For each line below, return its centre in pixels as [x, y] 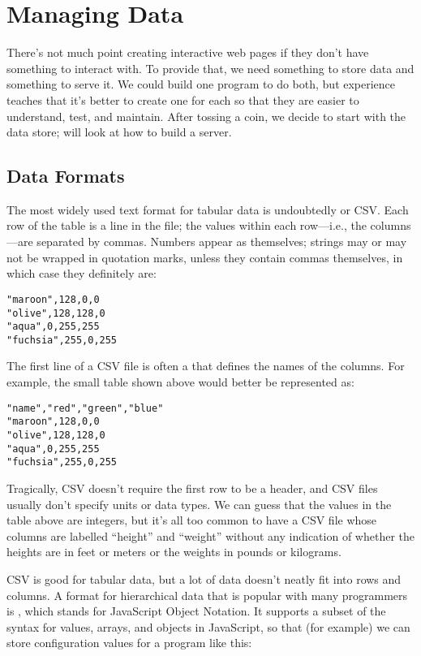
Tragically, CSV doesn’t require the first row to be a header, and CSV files [192, 488]
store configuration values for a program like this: [129, 643]
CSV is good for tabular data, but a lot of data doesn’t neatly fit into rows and [204, 578]
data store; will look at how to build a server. [119, 132]
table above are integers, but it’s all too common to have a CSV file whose [192, 520]
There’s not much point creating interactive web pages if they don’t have [188, 52]
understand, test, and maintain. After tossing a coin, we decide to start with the [206, 116]
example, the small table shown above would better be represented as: [180, 382]
